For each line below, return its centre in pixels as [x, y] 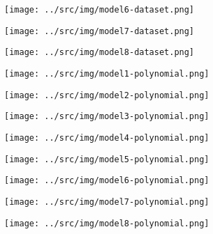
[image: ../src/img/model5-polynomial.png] [107, 159]
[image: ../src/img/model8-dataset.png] [100, 53]
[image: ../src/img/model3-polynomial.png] [107, 117]
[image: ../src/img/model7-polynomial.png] [107, 202]
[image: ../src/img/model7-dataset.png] [100, 31]
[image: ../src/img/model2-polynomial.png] [107, 95]
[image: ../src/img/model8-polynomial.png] [107, 223]
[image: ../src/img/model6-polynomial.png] [107, 181]
